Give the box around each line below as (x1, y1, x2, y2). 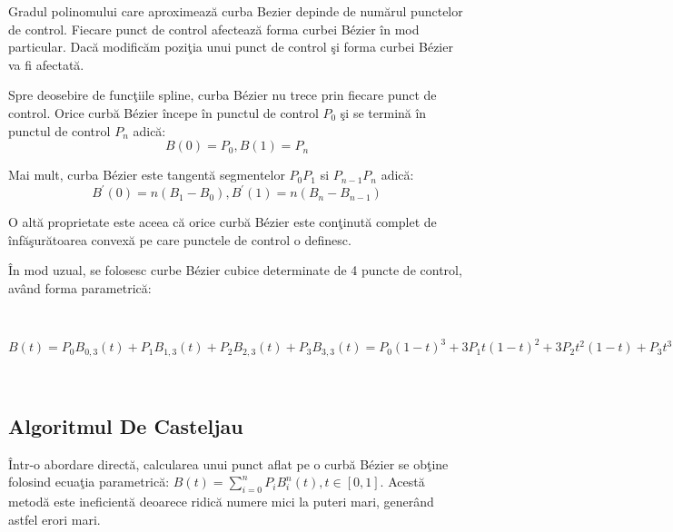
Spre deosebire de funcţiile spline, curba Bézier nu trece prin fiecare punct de (8, 85, 437, 104)
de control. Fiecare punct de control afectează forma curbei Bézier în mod (8, 19, 420, 38)
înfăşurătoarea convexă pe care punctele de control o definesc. (8, 230, 351, 249)
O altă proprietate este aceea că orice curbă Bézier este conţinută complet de (8, 212, 437, 232)
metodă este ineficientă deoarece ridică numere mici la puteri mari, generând (8, 492, 434, 511)
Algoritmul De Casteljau (8, 411, 243, 439)
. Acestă (380, 472, 425, 491)
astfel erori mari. (8, 509, 101, 528)
